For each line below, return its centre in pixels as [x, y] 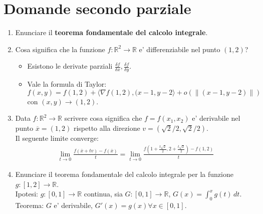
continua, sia [103, 194]
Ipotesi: [27, 194]
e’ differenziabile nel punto [180, 49]
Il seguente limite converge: [57, 138]
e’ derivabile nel [216, 118]
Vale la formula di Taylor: [67, 84]
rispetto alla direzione [107, 128]
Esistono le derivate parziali [70, 66]
